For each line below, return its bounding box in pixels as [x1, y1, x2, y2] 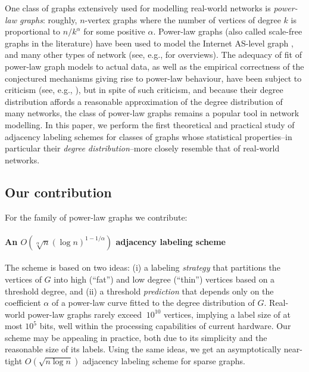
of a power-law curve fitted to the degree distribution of [51, 296, 255, 309]
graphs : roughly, [20, 13, 77, 26]
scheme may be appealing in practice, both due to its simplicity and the [5, 331, 267, 343]
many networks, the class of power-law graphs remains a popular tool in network [5, 107, 299, 119]
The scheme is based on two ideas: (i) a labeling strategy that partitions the [5, 261, 280, 274]
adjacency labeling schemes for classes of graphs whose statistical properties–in [5, 130, 292, 142]
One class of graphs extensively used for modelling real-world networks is [5, 2, 271, 14]
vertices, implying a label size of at [164, 308, 291, 320]
